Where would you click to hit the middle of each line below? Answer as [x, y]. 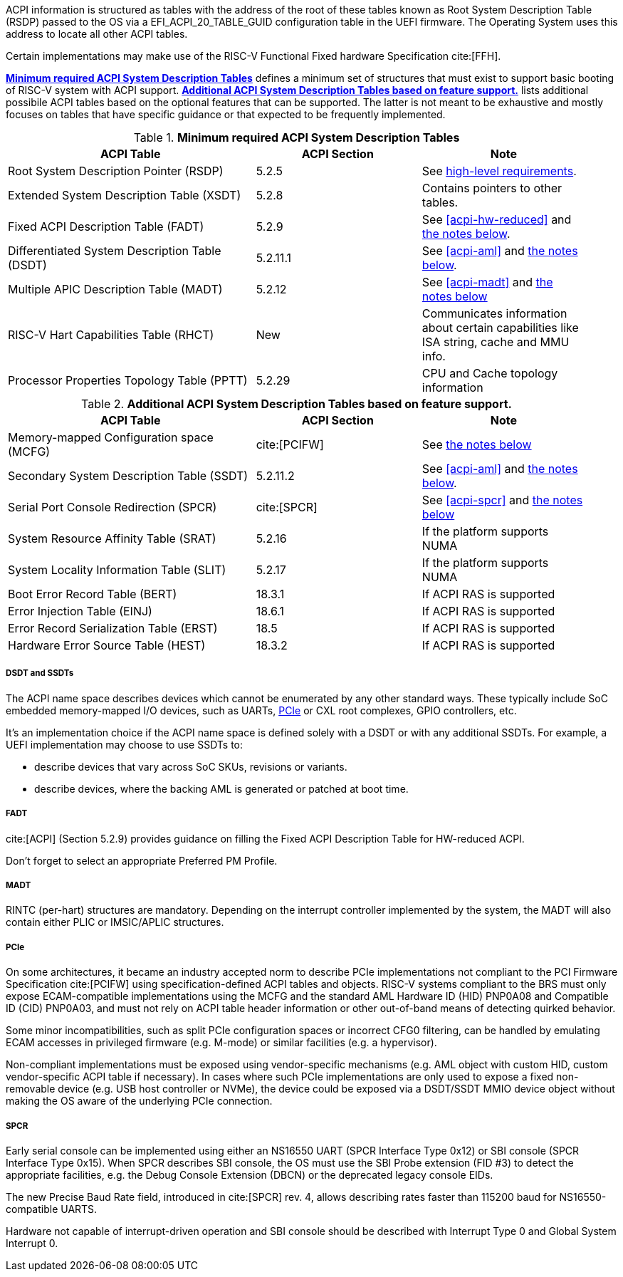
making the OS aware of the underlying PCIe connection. [139, 1101]
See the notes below [477, 444]
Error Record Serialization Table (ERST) [113, 628]
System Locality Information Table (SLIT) [117, 570]
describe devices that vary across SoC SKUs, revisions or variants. [191, 766]
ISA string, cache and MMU [496, 342]
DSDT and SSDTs [40, 673]
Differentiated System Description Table [115, 251]
